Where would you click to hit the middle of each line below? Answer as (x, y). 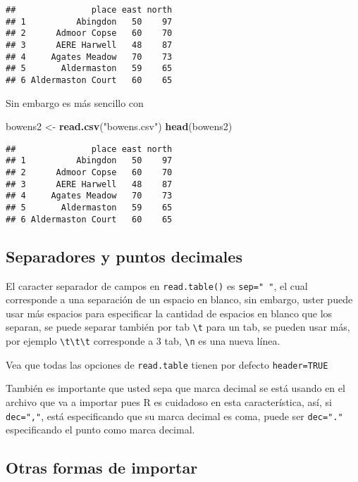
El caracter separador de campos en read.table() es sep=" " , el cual (157, 285)
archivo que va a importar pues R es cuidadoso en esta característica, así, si (169, 401)
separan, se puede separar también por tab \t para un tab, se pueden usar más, (178, 327)
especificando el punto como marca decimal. (100, 430)
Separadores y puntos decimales (124, 256)
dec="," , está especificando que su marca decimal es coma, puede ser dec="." (174, 416)
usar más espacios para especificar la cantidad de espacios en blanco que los (169, 313)
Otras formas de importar (102, 468)
